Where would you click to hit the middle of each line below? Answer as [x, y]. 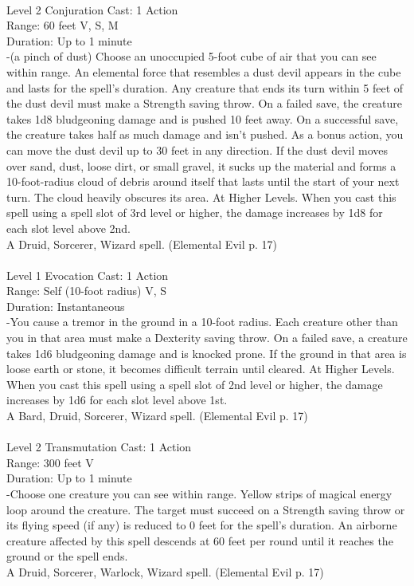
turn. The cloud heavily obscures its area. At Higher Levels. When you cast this [201, 197]
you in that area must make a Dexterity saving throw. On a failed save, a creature [207, 338]
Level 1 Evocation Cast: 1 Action [88, 275]
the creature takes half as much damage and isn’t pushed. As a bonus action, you [205, 134]
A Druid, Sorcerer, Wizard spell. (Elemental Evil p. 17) [142, 244]
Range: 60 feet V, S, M [62, 25]
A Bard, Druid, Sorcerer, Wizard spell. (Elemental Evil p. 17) [157, 416]
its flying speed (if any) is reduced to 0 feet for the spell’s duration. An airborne [202, 525]
